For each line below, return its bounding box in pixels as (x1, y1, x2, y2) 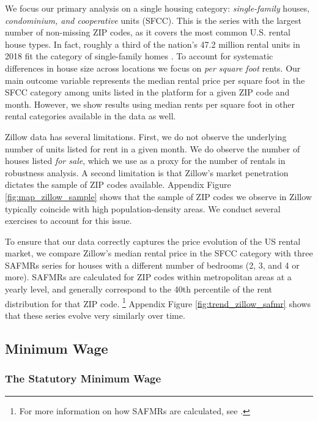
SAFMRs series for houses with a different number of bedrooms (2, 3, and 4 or (5, 258, 300, 271)
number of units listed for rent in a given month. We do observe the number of (5, 142, 300, 155)
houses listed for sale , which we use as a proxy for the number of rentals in (5, 154, 286, 167)
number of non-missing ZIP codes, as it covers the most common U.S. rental (5, 26, 290, 39)
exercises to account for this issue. (5, 214, 132, 227)
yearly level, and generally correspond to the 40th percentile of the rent (5, 283, 273, 296)
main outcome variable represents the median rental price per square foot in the (5, 73, 305, 86)
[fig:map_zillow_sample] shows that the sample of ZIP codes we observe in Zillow (5, 190, 312, 203)
